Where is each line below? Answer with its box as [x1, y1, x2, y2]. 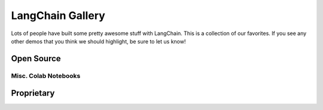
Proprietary [11, 88, 55, 98]
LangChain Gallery [11, 9, 106, 22]
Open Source [11, 54, 61, 64]
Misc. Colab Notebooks [11, 71, 81, 80]
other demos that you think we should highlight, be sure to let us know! [11, 37, 186, 45]
